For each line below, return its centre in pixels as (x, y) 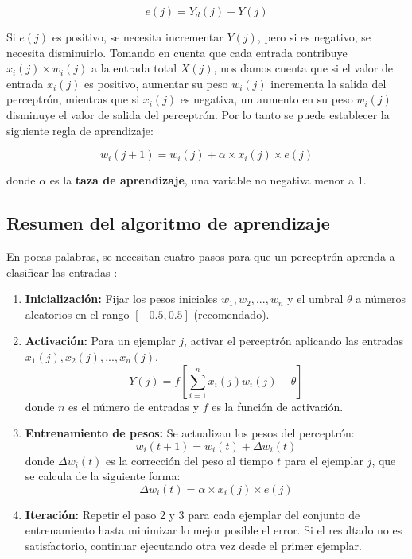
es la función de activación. (278, 406)
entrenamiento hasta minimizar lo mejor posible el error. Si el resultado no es (214, 530)
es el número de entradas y (134, 406)
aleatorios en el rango (77, 314)
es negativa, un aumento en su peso (266, 99)
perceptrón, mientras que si (73, 99)
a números (381, 299)
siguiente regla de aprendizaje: (80, 130)
